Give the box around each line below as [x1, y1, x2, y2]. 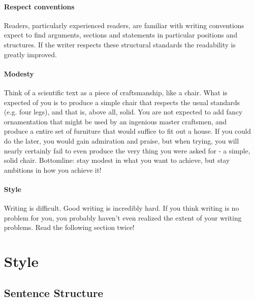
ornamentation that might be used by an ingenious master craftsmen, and [4, 116, 227, 126]
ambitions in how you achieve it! [4, 164, 102, 175]
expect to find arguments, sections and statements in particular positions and [4, 30, 237, 40]
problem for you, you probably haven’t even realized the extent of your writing [4, 212, 242, 223]
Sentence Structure [4, 285, 103, 300]
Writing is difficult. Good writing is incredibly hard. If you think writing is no [4, 203, 239, 213]
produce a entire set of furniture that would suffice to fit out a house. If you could [4, 126, 251, 136]
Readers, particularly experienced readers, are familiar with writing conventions [4, 20, 244, 30]
